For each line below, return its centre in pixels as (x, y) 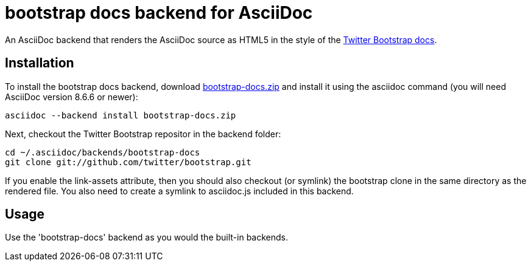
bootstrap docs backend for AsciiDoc (159, 13)
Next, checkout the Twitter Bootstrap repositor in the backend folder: (143, 134)
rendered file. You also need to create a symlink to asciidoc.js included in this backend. (179, 191)
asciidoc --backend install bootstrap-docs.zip (121, 115)
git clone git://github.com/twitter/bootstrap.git (128, 162)
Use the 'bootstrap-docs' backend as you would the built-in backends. (147, 237)
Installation (40, 63)
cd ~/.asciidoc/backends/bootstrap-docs (103, 152)
